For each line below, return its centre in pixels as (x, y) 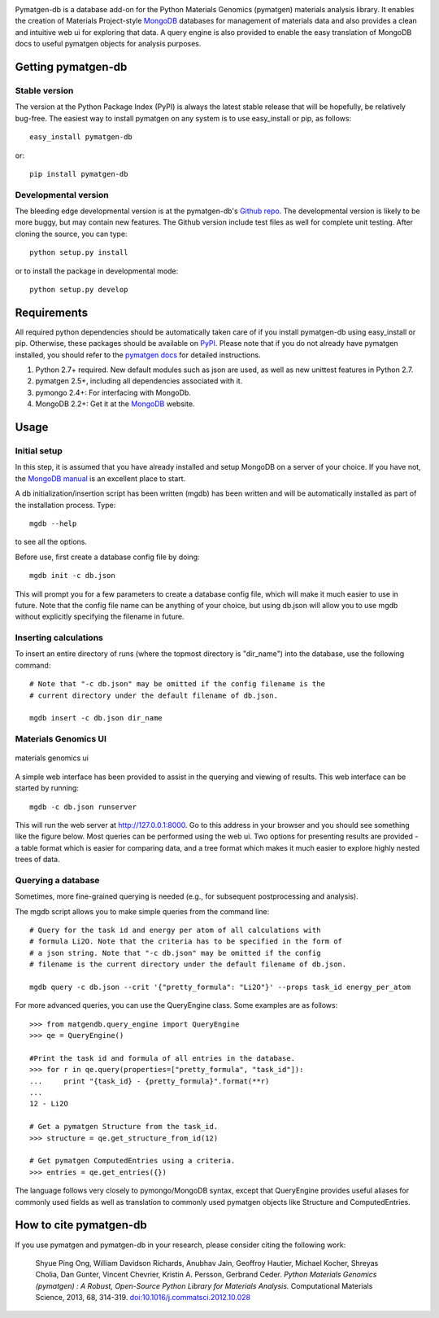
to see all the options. (51, 542)
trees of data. (37, 860)
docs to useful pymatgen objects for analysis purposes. (108, 44)
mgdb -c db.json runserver (83, 807)
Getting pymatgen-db (71, 66)
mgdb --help (53, 523)
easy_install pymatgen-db (81, 137)
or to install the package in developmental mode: (97, 271)
